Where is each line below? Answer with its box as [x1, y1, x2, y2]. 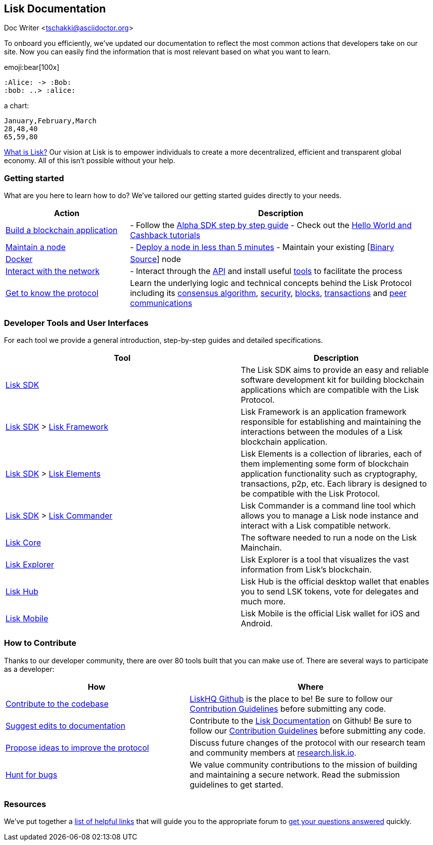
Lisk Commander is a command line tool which [240, 500, 416, 511]
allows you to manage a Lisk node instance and [240, 510, 419, 521]
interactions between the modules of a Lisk [240, 426, 403, 437]
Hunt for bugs [5, 769, 57, 780]
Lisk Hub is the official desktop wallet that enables [240, 576, 430, 586]
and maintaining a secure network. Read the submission [190, 769, 400, 780]
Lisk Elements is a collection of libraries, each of [240, 448, 422, 459]
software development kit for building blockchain [240, 374, 424, 385]
